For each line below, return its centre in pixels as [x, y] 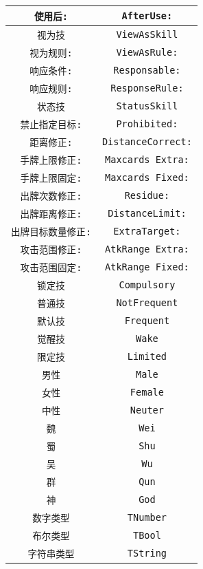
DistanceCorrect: [147, 142]
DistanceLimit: [147, 213]
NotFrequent [147, 303]
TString [147, 553]
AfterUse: [147, 16]
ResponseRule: [147, 88]
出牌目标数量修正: [51, 232]
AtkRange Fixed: [147, 267]
